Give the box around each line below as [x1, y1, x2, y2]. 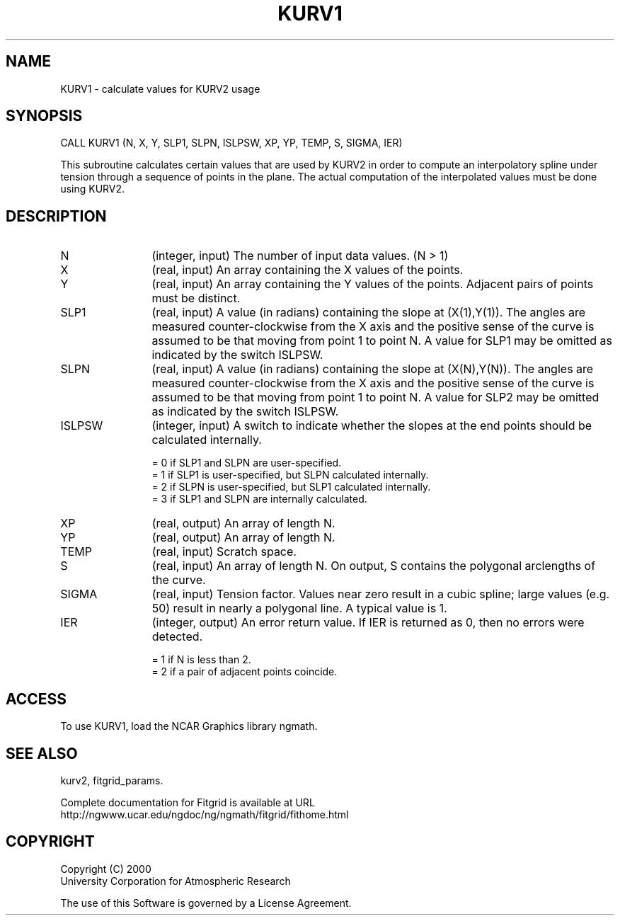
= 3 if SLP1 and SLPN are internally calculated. [151, 493, 367, 505]
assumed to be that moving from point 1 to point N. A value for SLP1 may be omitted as [151, 333, 612, 348]
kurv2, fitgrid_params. [60, 774, 163, 786]
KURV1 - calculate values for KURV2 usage [60, 82, 260, 95]
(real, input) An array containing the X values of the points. [151, 263, 464, 278]
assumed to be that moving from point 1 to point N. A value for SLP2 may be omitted [151, 390, 599, 405]
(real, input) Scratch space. [151, 544, 297, 559]
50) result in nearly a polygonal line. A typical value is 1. [151, 601, 447, 616]
